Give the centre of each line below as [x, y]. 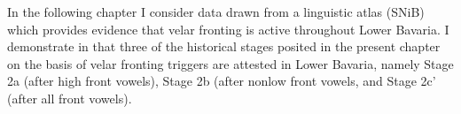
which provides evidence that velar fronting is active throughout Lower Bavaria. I [228, 29]
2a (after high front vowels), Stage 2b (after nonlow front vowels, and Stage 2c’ [222, 81]
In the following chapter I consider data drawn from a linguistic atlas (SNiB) [216, 11]
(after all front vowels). [70, 98]
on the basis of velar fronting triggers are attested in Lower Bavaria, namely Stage [230, 63]
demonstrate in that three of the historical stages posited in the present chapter [224, 46]
